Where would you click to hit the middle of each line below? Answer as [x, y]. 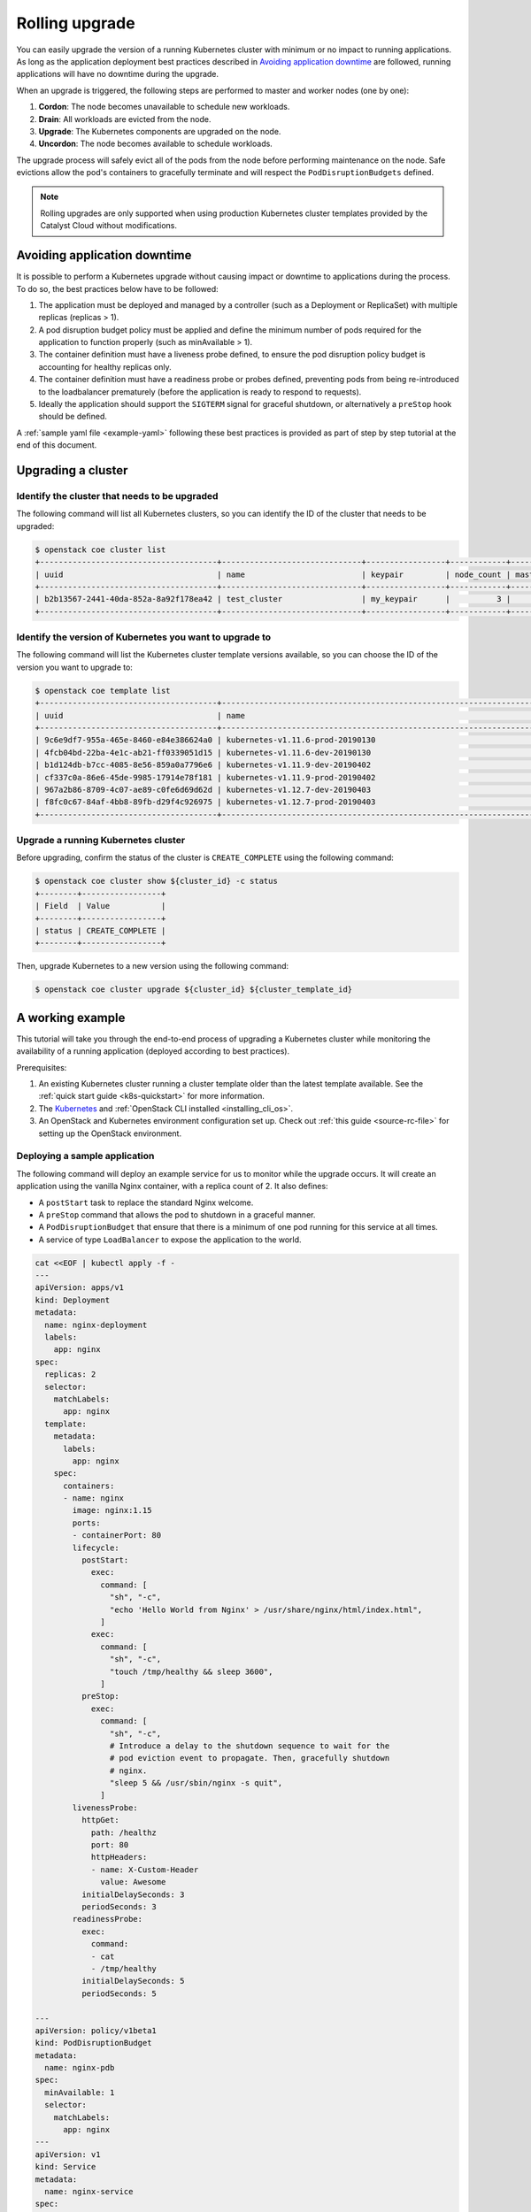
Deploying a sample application [85, 1156]
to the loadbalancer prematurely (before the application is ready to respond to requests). [200, 392]
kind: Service [65, 2167]
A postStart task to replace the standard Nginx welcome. [146, 1202]
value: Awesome [133, 1882]
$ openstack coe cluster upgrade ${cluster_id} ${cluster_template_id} [194, 990]
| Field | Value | [100, 906]
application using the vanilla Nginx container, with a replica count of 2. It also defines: [172, 1187]
